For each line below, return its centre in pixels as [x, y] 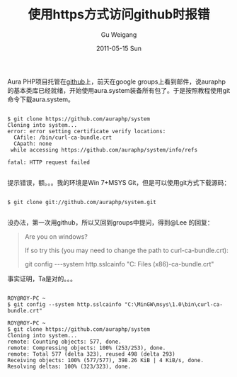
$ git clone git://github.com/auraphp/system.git [82, 202]
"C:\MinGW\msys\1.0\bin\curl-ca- [173, 304]
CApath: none [33, 144]
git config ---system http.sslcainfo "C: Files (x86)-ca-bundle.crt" [119, 264]
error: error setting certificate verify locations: [87, 131]
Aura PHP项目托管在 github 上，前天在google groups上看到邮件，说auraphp [117, 81]
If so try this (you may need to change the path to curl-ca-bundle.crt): [126, 250]
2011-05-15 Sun [119, 48]
